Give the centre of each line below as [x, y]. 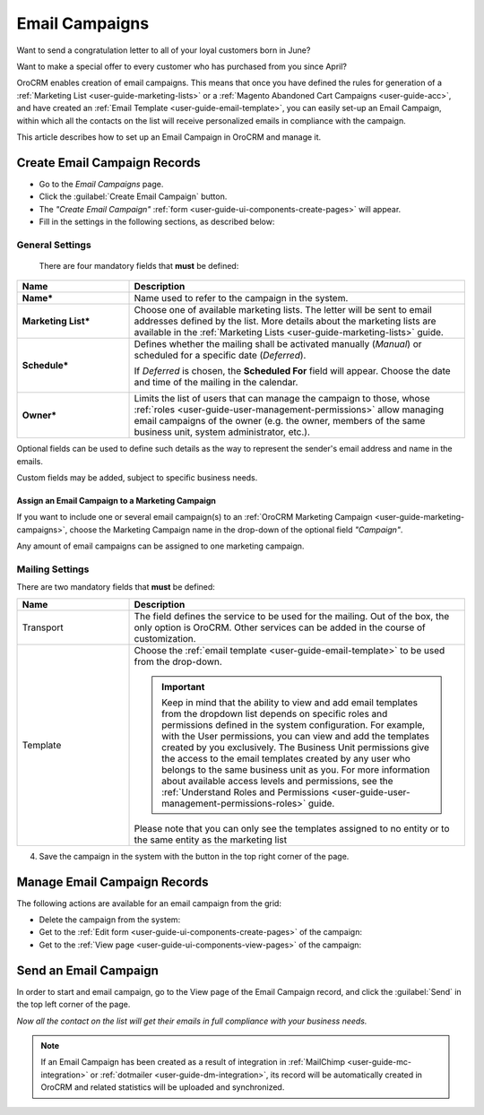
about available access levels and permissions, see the [277, 781]
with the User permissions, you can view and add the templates [296, 736]
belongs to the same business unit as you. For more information [296, 769]
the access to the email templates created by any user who [286, 758]
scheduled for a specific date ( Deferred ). [220, 356]
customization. [165, 638]
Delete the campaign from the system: [110, 920]
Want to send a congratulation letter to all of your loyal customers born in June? [164, 50]
